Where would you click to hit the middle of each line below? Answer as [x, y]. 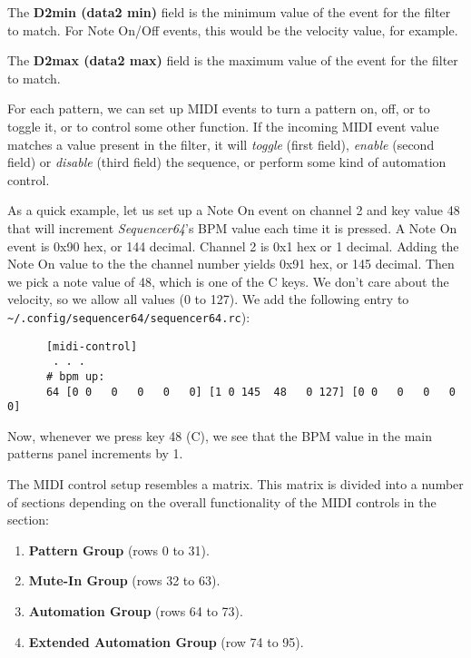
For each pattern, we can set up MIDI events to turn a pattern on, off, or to [219, 108]
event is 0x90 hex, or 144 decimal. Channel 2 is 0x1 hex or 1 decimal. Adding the [233, 246]
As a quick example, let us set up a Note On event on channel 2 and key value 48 [234, 210]
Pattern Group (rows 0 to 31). [119, 550]
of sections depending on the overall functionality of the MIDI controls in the [222, 501]
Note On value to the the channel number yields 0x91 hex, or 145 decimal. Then [231, 264]
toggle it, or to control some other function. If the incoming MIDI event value [223, 126]
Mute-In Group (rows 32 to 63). [124, 580]
